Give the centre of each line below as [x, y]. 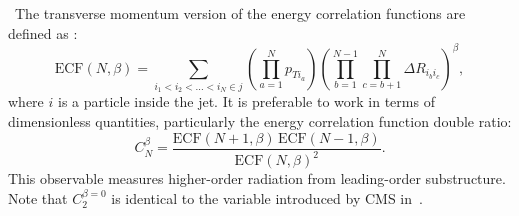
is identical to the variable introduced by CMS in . [267, 197]
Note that [38, 197]
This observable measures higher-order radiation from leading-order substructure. [257, 178]
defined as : [43, 32]
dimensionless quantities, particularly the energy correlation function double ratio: [260, 121]
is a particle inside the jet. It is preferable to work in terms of [246, 101]
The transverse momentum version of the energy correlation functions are [240, 13]
